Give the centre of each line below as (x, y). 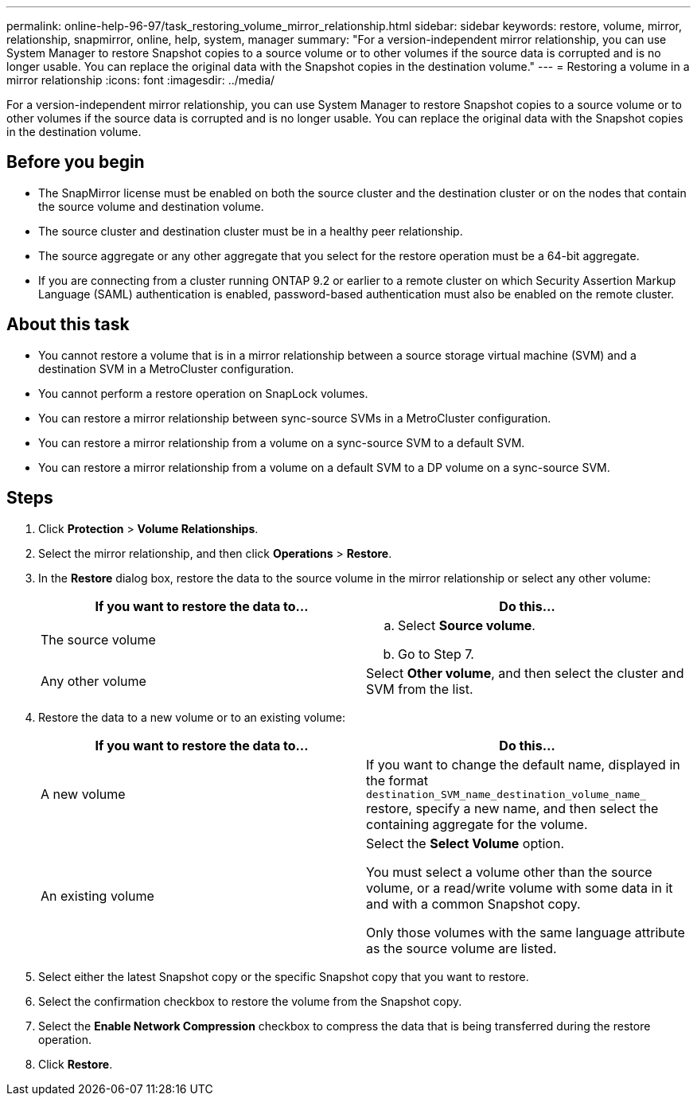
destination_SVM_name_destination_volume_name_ (506, 794)
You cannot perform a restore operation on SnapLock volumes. (203, 393)
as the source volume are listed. (461, 948)
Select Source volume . (467, 625)
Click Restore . (76, 1064)
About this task (68, 325)
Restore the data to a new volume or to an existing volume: (192, 717)
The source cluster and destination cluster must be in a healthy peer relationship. (251, 231)
